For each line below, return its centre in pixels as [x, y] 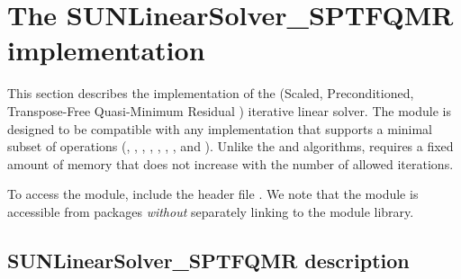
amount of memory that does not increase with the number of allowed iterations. [230, 163]
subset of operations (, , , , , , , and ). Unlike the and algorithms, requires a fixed [230, 146]
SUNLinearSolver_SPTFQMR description [208, 260]
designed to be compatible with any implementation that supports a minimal [220, 128]
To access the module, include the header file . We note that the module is [213, 194]
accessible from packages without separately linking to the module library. [211, 211]
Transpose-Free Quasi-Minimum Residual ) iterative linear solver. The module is [229, 110]
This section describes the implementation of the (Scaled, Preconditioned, [211, 93]
